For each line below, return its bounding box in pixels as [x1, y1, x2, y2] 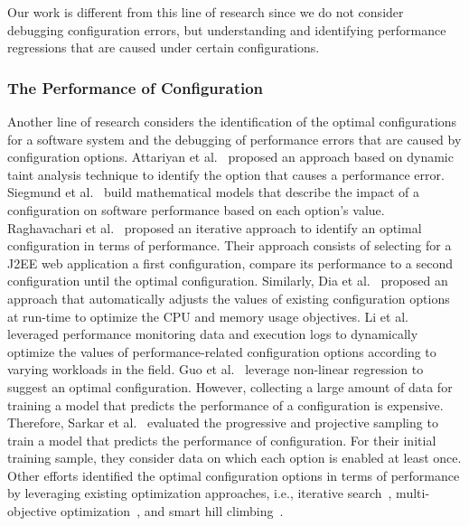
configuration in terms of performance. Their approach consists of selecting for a [7, 236, 452, 255]
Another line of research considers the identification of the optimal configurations [7, 112, 457, 130]
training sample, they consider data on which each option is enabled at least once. [7, 448, 462, 467]
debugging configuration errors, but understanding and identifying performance [7, 20, 446, 39]
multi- [396, 484, 430, 503]
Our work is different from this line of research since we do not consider [7, 3, 404, 21]
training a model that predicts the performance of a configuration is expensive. [7, 395, 444, 414]
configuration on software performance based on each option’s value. [7, 200, 385, 219]
